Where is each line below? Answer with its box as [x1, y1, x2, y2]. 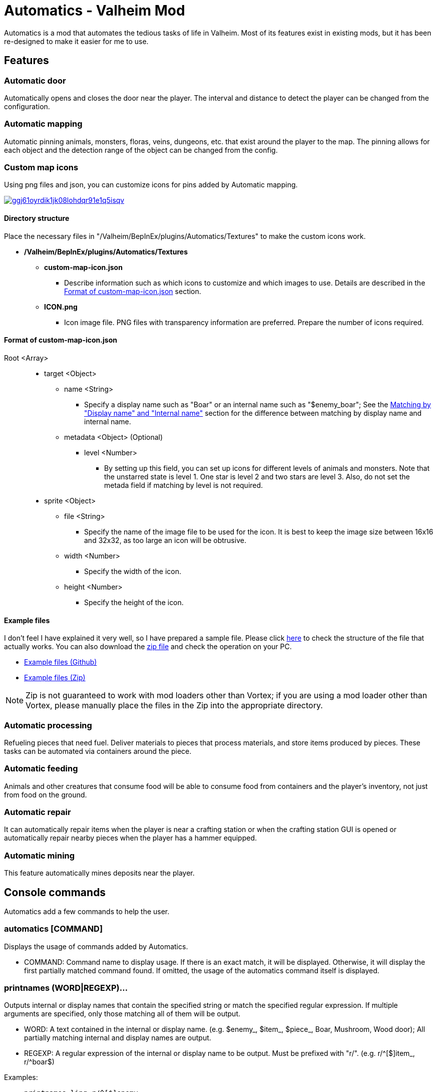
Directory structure [4, 214, 70, 223]
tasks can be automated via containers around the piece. [4, 746, 192, 755]
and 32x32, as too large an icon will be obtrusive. [84, 535, 246, 544]
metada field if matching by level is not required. [104, 480, 263, 489]
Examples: [4, 1073, 38, 1082]
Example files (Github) [24, 658, 97, 667]
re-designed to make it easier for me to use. [4, 37, 149, 46]
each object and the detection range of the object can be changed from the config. [4, 145, 278, 154]
